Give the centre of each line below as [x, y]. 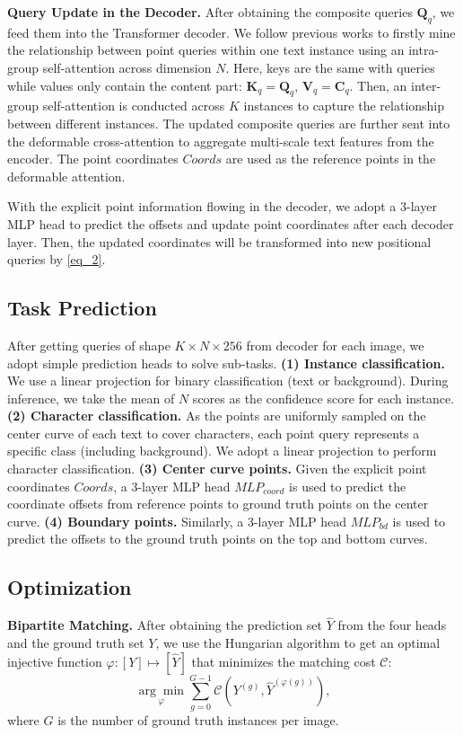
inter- [426, 85]
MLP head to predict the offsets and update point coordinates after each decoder [231, 223]
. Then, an [378, 85]
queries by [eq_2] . [57, 259]
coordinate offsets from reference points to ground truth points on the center [218, 504]
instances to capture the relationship [344, 106]
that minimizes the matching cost [284, 661]
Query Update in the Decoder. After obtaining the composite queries [210, 12]
